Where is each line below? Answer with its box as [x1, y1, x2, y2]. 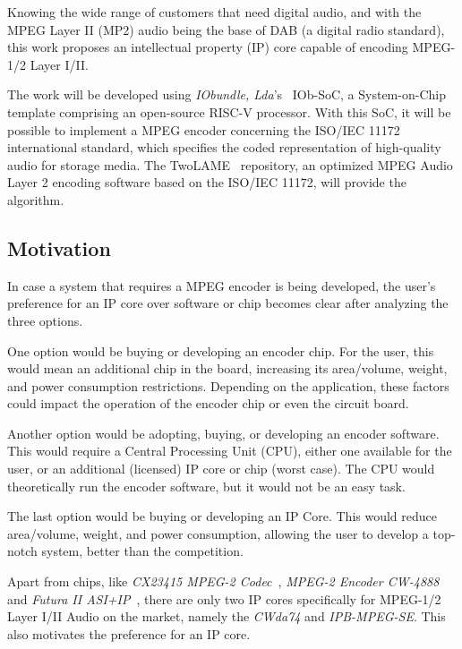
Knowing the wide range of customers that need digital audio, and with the [7, 3, 422, 21]
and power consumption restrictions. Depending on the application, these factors [7, 376, 449, 395]
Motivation [7, 234, 111, 261]
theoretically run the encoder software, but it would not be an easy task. [7, 476, 406, 495]
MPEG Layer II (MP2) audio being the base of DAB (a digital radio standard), [7, 20, 445, 38]
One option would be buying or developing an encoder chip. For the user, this [7, 341, 434, 360]
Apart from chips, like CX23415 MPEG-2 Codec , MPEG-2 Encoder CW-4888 [7, 572, 440, 591]
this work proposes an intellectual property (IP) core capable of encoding [7, 38, 408, 56]
